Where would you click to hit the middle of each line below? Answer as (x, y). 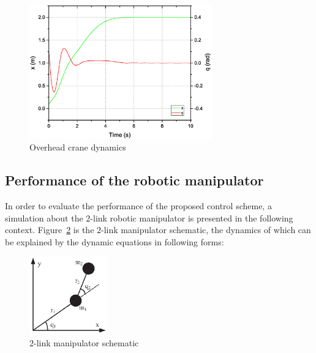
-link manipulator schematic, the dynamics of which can (206, 230)
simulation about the (44, 217)
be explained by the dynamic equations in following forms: (115, 241)
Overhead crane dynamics (78, 147)
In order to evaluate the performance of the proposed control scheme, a (138, 205)
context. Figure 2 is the (50, 230)
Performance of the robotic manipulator (134, 180)
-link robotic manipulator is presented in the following (192, 217)
